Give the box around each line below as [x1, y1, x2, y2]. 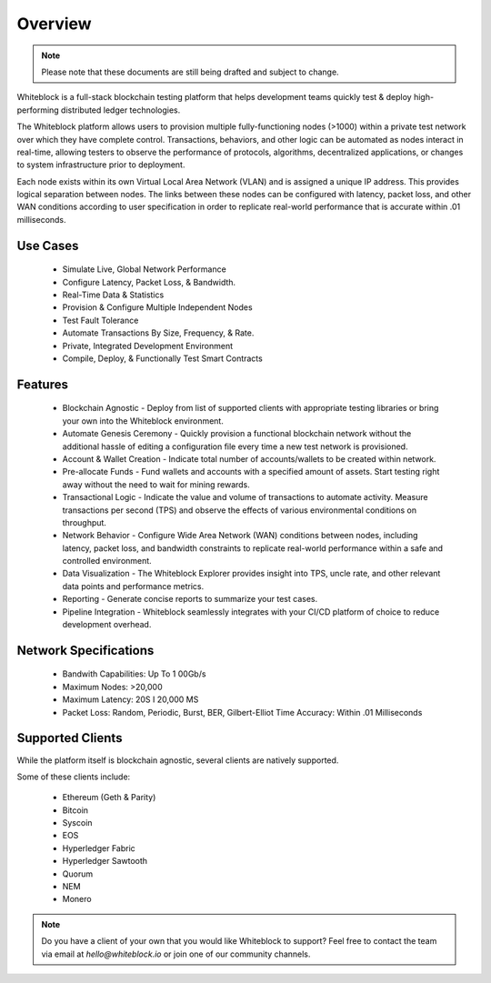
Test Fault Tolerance [62, 315, 139, 326]
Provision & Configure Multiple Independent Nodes [62, 302, 254, 313]
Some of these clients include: [16, 771, 131, 782]
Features [16, 376, 68, 392]
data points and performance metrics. [62, 580, 205, 591]
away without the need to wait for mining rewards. [62, 478, 250, 490]
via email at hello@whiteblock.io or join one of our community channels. [41, 948, 311, 959]
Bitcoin [62, 805, 89, 816]
